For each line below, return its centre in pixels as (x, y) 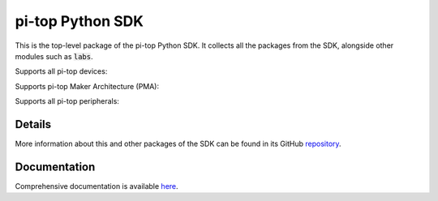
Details (33, 124)
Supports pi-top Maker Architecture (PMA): (87, 86)
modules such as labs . (54, 56)
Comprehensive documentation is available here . (97, 186)
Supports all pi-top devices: (61, 71)
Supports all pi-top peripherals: (67, 101)
